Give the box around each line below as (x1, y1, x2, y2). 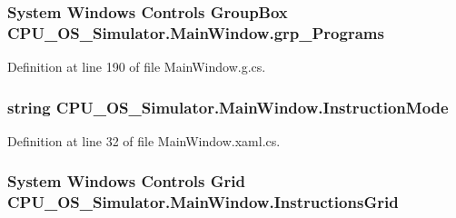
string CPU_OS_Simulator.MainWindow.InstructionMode (7, 95, 449, 118)
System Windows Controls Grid (7, 170, 245, 193)
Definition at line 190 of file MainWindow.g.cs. (7, 57, 266, 76)
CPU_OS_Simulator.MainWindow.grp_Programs (7, 21, 384, 44)
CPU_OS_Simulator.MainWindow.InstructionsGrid (7, 191, 399, 213)
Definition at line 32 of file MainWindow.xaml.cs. (7, 131, 281, 150)
